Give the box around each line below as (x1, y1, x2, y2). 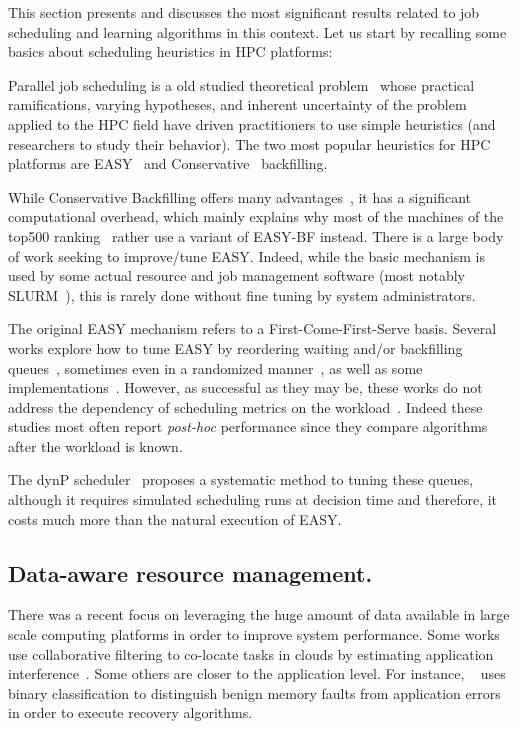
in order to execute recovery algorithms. (8, 702, 253, 723)
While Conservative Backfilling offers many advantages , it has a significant (8, 186, 472, 207)
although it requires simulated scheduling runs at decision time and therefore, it (8, 489, 498, 510)
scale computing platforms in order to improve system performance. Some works (8, 624, 500, 645)
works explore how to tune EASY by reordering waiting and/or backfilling (8, 337, 463, 358)
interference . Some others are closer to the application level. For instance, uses (8, 663, 506, 684)
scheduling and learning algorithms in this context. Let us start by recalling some (8, 21, 507, 42)
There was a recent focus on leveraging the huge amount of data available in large (8, 604, 510, 625)
